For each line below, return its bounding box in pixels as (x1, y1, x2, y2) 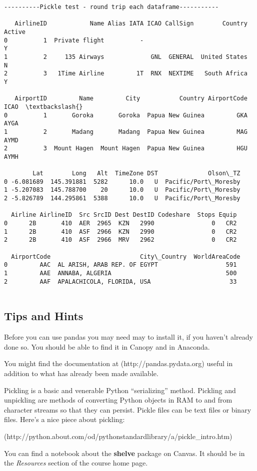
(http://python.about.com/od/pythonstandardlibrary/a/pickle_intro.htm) (4, 431, 232, 441)
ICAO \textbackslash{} (4, 103, 83, 110)
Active (4, 28, 25, 35)
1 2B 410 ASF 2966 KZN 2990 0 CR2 (4, 228, 237, 235)
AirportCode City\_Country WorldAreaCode (11, 253, 240, 260)
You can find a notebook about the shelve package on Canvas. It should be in (4, 448, 245, 458)
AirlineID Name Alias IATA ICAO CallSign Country (14, 20, 247, 27)
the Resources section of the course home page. (4, 458, 148, 468)
